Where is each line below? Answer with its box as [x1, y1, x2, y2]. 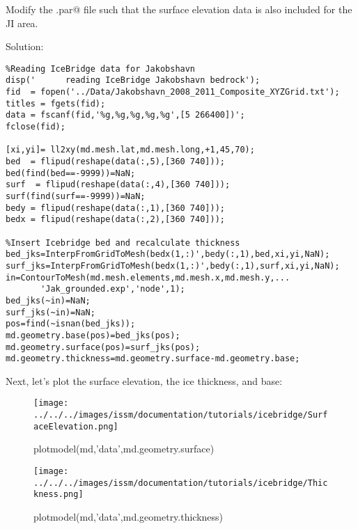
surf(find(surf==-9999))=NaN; [6, 191, 146, 201]
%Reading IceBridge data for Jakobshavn [6, 63, 196, 74]
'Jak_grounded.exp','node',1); [40, 284, 185, 294]
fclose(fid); [6, 122, 65, 132]
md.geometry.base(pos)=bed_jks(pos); [6, 330, 180, 340]
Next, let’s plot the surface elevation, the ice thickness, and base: [6, 373, 283, 388]
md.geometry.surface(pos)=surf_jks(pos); [6, 342, 201, 352]
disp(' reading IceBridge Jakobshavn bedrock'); [6, 75, 260, 86]
